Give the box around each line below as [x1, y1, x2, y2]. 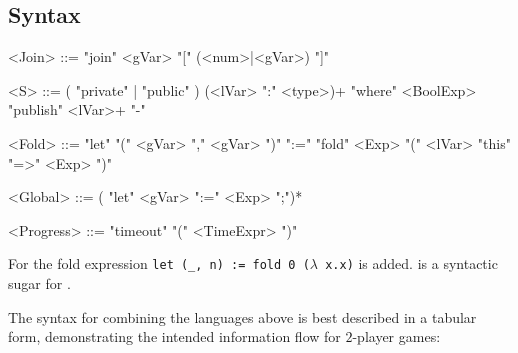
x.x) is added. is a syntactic [325, 253, 498, 274]
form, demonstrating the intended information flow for [8, 326, 341, 347]
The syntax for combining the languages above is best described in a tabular [8, 306, 477, 327]
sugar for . [8, 273, 71, 294]
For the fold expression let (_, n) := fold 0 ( [8, 253, 310, 274]
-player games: [352, 326, 441, 347]
